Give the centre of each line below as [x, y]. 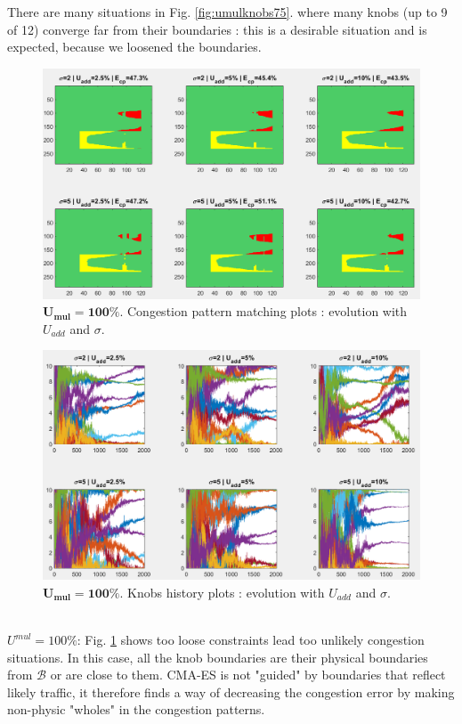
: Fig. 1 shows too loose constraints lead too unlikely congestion [251, 640]
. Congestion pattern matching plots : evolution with [263, 311]
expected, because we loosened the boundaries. [134, 47]
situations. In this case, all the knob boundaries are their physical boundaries [218, 657]
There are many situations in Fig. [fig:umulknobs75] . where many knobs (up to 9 [227, 12]
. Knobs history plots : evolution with [222, 592]
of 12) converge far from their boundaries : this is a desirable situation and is [217, 29]
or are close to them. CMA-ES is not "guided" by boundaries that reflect [248, 675]
